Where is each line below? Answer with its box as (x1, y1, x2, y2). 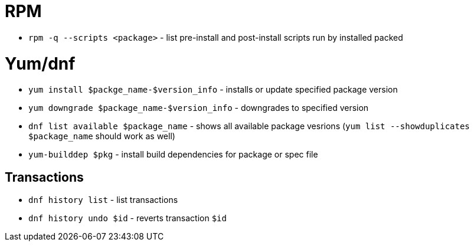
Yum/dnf (5, 53, 76, 74)
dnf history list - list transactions (28, 195, 178, 205)
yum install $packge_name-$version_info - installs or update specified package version (28, 84, 398, 95)
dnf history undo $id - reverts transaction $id (28, 213, 227, 224)
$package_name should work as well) (28, 131, 175, 142)
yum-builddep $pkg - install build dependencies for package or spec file (28, 149, 318, 160)
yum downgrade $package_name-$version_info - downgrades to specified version (28, 103, 369, 113)
